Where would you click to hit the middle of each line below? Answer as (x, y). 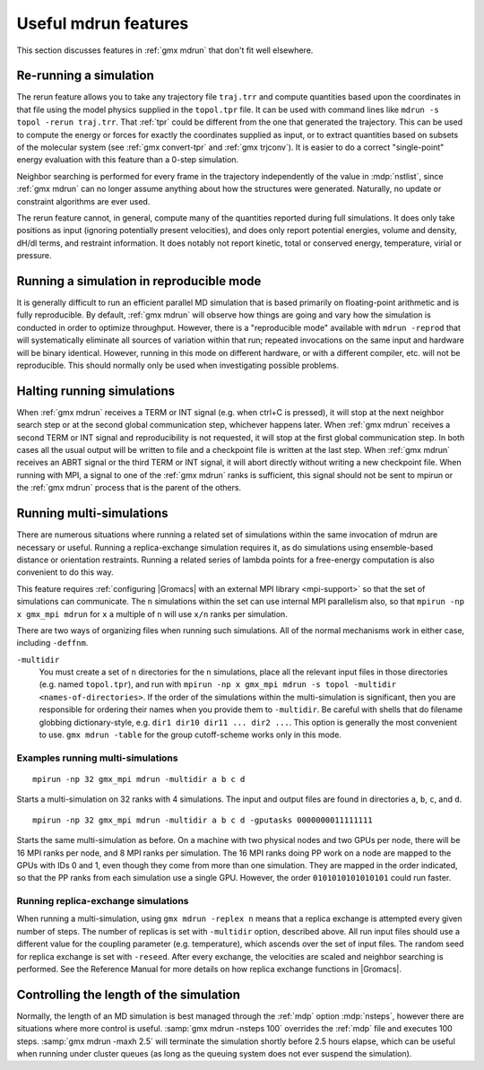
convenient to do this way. (65, 572)
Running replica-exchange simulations (103, 901)
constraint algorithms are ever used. (83, 201)
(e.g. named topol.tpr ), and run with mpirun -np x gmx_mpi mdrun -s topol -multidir (218, 684)
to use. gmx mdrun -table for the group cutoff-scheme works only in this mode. (190, 735)
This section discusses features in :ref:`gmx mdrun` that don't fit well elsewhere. (165, 50)
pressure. (35, 256)
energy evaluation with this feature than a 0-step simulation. (128, 160)
